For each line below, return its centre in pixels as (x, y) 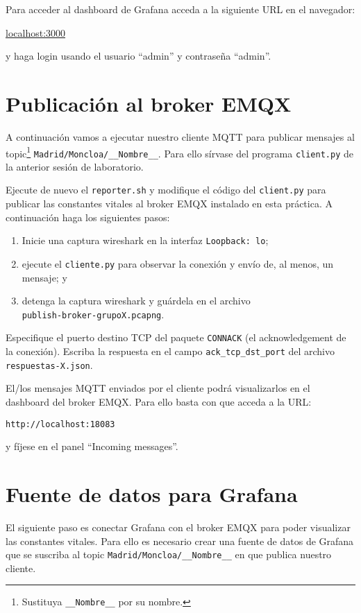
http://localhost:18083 (60, 424)
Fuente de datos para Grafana (152, 494)
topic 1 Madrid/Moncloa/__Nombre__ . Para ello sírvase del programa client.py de (179, 152)
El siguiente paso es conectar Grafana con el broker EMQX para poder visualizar (178, 527)
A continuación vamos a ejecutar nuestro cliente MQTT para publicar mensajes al (180, 136)
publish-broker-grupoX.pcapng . (93, 314)
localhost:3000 (36, 32)
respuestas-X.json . (49, 364)
